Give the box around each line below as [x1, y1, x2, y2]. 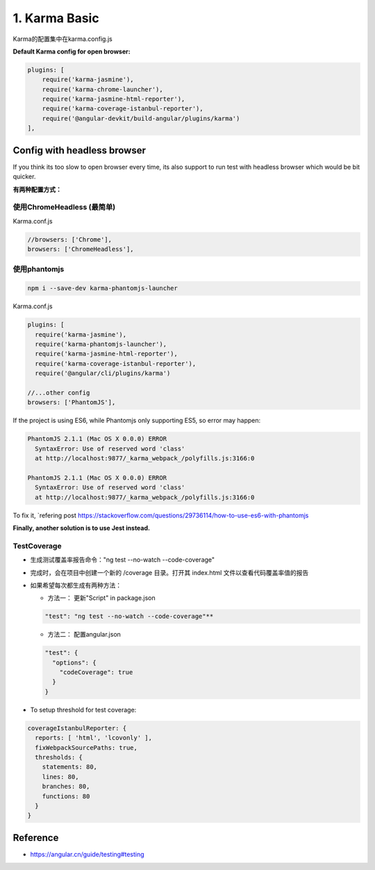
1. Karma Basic [12, 10, 100, 26]
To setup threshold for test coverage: [30, 705, 137, 714]
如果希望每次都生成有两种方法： [30, 580, 122, 589]
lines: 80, [42, 773, 79, 780]
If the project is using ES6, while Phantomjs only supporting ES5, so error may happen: [12, 417, 261, 425]
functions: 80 [42, 792, 90, 800]
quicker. [12, 172, 36, 181]
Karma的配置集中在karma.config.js [12, 35, 112, 43]
